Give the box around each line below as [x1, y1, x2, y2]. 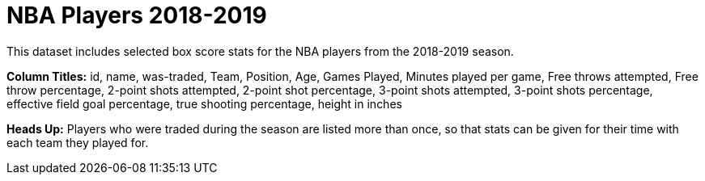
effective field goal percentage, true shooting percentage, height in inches [6, 96, 402, 111]
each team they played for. [6, 135, 149, 149]
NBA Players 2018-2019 [6, 2, 267, 29]
